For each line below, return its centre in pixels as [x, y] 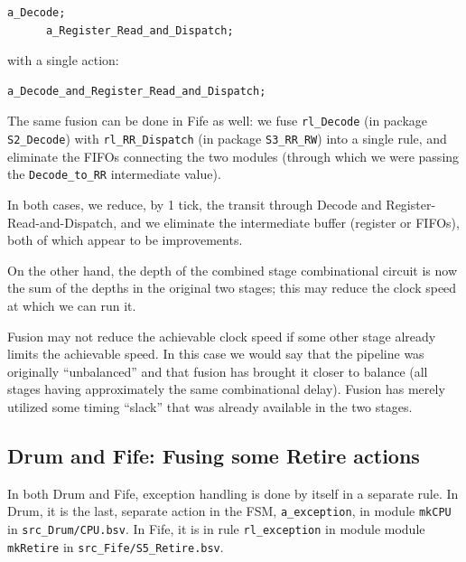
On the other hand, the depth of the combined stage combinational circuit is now [233, 270]
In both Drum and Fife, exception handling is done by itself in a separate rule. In [233, 493]
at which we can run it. [72, 305]
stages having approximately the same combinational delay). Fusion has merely [226, 389]
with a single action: [63, 60]
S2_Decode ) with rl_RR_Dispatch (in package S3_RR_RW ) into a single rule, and [227, 139]
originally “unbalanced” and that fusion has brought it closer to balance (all [218, 371]
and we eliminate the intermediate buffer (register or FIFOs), [290, 222]
